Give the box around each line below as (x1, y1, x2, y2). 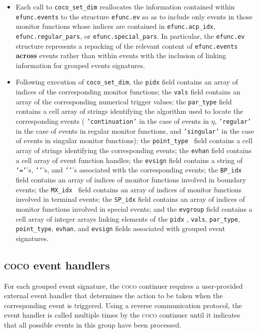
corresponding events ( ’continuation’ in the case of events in (15, 116, 209, 126)
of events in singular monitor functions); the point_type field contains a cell (15, 135, 253, 146)
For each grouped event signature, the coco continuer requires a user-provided (4, 280, 243, 291)
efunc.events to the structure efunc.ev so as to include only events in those (15, 11, 253, 21)
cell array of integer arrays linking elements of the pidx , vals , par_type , (15, 213, 240, 224)
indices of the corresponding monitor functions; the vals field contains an (15, 86, 241, 97)
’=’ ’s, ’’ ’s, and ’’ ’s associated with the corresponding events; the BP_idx (15, 165, 242, 175)
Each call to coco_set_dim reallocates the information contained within (15, 1, 235, 11)
